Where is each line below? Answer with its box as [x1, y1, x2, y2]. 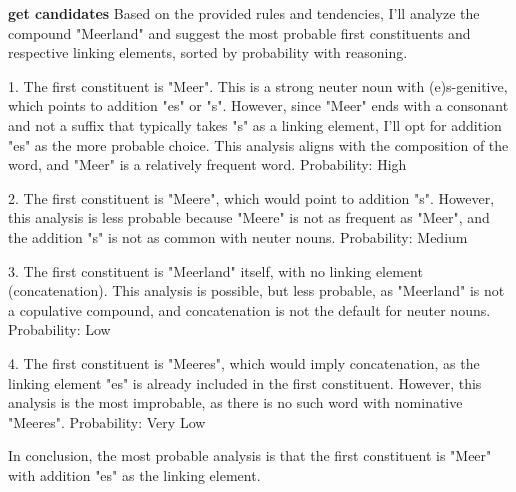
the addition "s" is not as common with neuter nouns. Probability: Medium [8, 226, 468, 247]
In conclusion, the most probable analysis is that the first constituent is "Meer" [8, 445, 492, 466]
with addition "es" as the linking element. [8, 464, 261, 485]
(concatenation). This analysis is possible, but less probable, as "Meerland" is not [8, 280, 505, 301]
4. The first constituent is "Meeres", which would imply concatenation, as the [8, 352, 480, 373]
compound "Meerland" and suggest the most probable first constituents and [8, 22, 471, 43]
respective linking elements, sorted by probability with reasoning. [8, 42, 408, 63]
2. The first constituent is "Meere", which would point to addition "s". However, [8, 187, 495, 208]
